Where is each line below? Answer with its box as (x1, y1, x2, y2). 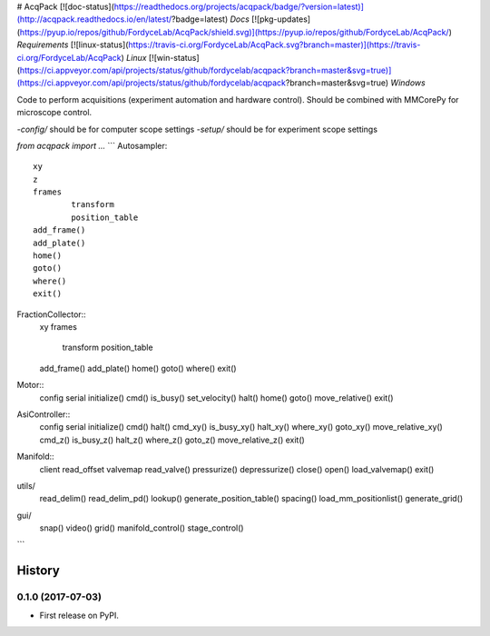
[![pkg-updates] (250, 14, 311, 25)
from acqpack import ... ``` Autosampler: (16, 140, 168, 151)
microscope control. (16, 107, 93, 118)
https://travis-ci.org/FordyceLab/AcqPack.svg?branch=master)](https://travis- (128, 39, 421, 50)
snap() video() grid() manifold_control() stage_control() (39, 522, 244, 533)
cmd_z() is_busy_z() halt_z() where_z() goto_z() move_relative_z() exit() (39, 434, 306, 445)
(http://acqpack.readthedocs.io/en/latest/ (16, 14, 172, 25)
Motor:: (16, 380, 44, 391)
